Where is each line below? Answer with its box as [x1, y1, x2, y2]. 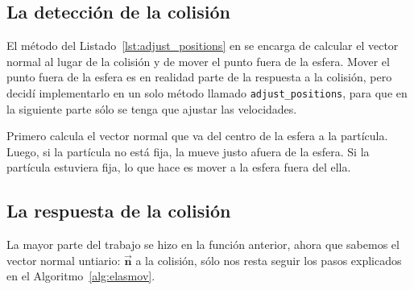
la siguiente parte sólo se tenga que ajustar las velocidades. [6, 100, 297, 117]
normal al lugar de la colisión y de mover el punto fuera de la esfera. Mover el [6, 52, 390, 69]
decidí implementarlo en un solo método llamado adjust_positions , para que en [6, 84, 408, 101]
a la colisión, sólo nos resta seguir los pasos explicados [135, 251, 402, 268]
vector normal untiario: [6, 251, 121, 268]
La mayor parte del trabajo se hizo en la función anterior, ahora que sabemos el [6, 236, 400, 253]
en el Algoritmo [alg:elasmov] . [6, 267, 155, 284]
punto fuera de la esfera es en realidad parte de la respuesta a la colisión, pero [6, 68, 392, 85]
